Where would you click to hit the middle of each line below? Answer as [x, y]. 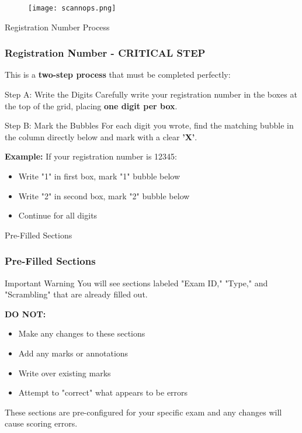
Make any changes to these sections [82, 333]
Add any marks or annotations [73, 353]
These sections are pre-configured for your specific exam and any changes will [143, 412]
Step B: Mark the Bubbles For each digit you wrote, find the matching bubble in [149, 125]
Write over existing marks [65, 373]
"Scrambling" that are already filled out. [76, 294]
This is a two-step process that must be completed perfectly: [118, 75]
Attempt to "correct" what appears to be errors [103, 392]
